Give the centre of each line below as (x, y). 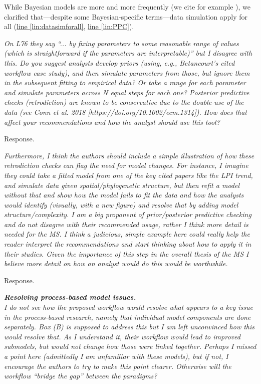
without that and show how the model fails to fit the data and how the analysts (124, 195)
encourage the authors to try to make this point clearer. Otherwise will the (118, 366)
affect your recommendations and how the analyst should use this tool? (112, 122)
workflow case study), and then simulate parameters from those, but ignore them (127, 72)
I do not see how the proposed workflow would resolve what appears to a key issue (129, 307)
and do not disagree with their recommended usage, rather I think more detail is (126, 224)
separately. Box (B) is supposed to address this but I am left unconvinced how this (129, 327)
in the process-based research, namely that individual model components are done (127, 317)
